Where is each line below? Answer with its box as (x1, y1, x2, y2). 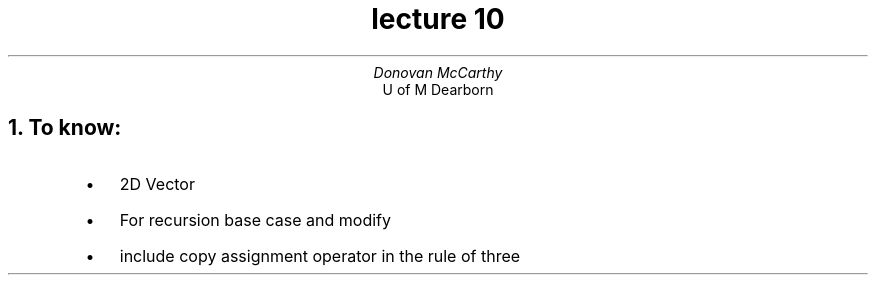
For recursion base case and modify (119, 209, 391, 230)
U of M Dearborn (382, 80, 494, 98)
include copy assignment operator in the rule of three (119, 245, 521, 266)
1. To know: (8, 115, 122, 141)
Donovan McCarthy (373, 63, 503, 81)
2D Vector (119, 173, 195, 194)
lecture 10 (371, 2, 505, 36)
